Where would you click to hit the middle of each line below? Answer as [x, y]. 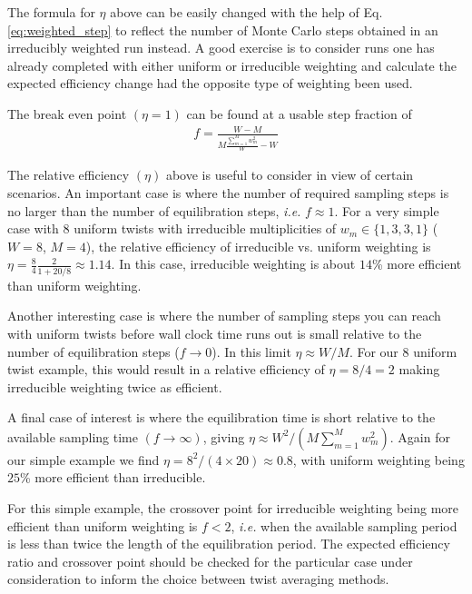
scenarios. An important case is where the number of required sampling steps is [228, 193]
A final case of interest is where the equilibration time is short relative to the [221, 417]
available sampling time [73, 436]
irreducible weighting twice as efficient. [115, 386]
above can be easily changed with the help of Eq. [246, 12]
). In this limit [251, 351]
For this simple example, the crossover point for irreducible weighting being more [233, 508]
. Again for [420, 436]
